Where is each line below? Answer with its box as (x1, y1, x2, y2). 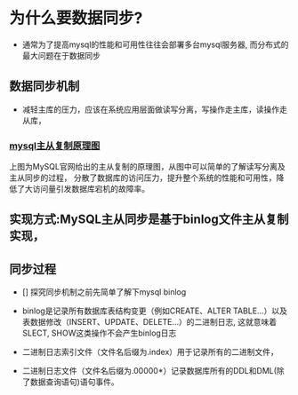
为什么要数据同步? (9, 8, 143, 28)
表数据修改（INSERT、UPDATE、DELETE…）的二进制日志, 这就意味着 (21, 317, 278, 328)
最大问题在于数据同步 (21, 50, 101, 60)
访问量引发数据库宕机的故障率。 (32, 184, 149, 194)
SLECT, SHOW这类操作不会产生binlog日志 (21, 328, 177, 338)
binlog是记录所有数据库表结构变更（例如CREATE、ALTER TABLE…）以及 (21, 305, 287, 316)
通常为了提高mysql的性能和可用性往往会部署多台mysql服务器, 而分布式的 (21, 39, 289, 50)
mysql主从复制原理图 (9, 139, 101, 152)
